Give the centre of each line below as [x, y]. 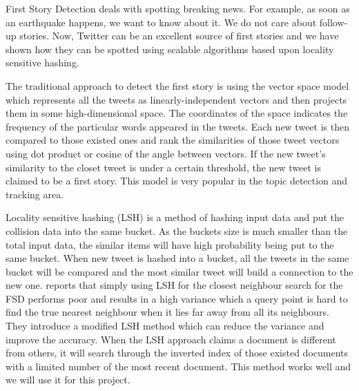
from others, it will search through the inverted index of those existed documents [177, 353]
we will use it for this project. [68, 380]
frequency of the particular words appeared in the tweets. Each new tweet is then [177, 126]
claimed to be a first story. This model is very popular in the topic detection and [177, 181]
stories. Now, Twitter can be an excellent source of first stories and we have [179, 36]
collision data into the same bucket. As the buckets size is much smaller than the [177, 230]
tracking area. [35, 194]
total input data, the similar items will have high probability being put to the [170, 244]
